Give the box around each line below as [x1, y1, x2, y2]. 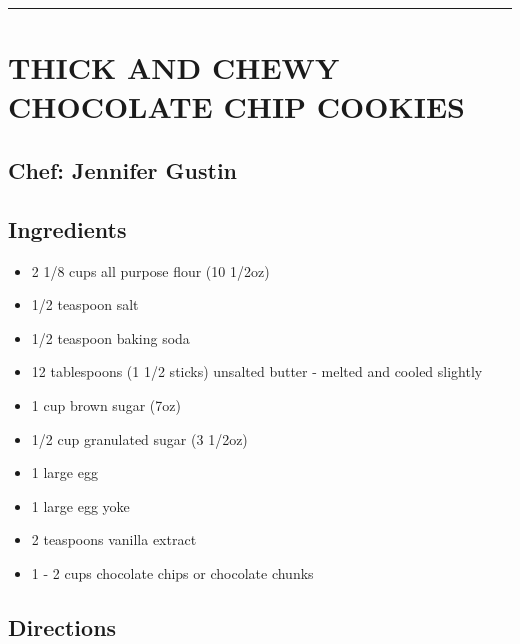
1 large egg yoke [31, 495, 130, 516]
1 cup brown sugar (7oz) [31, 394, 181, 415]
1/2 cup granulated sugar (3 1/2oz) [31, 428, 248, 449]
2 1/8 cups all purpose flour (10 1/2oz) [31, 260, 270, 281]
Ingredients [8, 213, 127, 244]
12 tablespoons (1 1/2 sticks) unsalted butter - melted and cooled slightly [31, 361, 483, 382]
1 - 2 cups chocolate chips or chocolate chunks [31, 562, 314, 583]
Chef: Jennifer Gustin [8, 154, 238, 185]
